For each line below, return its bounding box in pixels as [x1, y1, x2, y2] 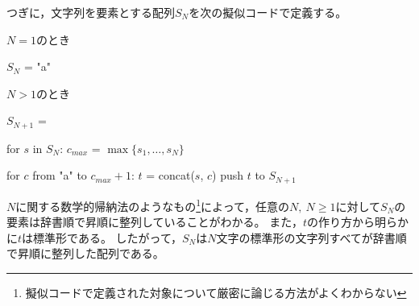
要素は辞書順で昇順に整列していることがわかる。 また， [6, 213, 303, 230]
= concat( [146, 167, 195, 184]
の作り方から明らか [307, 213, 409, 230]
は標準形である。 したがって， [22, 229, 182, 246]
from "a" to [32, 167, 87, 184]
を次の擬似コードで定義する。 [189, 4, 347, 20]
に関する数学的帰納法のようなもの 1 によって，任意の [15, 195, 289, 214]
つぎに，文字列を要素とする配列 [6, 4, 175, 20]
